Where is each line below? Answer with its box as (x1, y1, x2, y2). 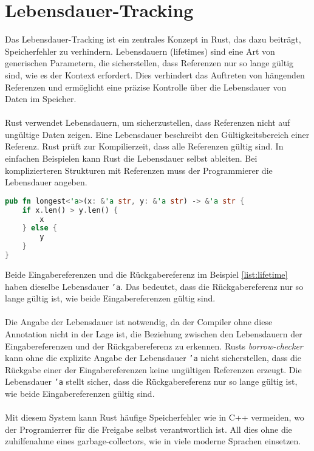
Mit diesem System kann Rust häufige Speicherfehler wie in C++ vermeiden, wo (5, 411, 304, 424)
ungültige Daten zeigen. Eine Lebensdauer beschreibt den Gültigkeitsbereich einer (5, 128, 310, 140)
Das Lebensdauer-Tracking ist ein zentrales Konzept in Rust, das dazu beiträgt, (5, 33, 301, 46)
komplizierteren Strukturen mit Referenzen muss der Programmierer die (5, 164, 273, 176)
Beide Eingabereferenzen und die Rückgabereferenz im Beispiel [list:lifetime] (5, 267, 288, 280)
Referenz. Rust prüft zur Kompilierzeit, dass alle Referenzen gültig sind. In (5, 140, 284, 153)
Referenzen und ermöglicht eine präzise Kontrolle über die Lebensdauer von (5, 80, 287, 93)
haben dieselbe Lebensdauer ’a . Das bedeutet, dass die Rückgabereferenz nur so (5, 280, 304, 292)
